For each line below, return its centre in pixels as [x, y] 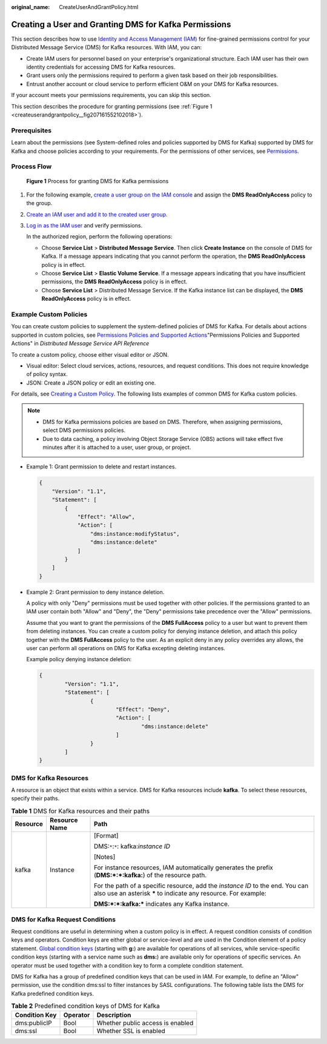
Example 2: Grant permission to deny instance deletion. [95, 592]
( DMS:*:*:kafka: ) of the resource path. [150, 875]
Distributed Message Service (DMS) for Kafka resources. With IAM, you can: [107, 47]
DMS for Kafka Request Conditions [64, 919]
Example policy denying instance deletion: [79, 659]
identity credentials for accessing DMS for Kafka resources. [101, 67]
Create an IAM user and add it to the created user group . [97, 214]
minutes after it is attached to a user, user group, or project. [117, 447]
